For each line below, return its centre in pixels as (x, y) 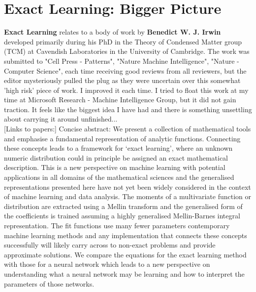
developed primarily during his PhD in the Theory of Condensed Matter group (123, 41)
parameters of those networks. (49, 283)
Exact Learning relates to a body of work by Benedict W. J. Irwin (112, 32)
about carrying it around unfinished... (61, 119)
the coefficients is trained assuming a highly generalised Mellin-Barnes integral (122, 216)
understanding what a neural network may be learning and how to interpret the (124, 273)
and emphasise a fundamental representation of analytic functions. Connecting (122, 138)
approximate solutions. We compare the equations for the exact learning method (125, 254)
